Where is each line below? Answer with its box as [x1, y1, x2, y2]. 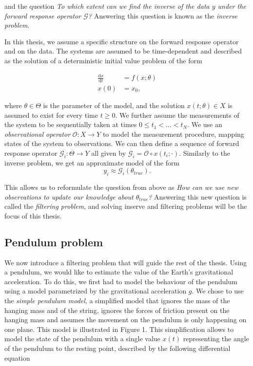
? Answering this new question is [148, 191, 247, 201]
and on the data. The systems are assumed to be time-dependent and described [4, 46, 242, 56]
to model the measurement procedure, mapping [102, 128, 244, 139]
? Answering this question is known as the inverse [88, 10, 238, 20]
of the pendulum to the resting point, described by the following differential [4, 343, 231, 353]
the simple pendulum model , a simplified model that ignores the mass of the [4, 295, 230, 306]
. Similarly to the [179, 147, 230, 158]
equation [4, 352, 30, 363]
